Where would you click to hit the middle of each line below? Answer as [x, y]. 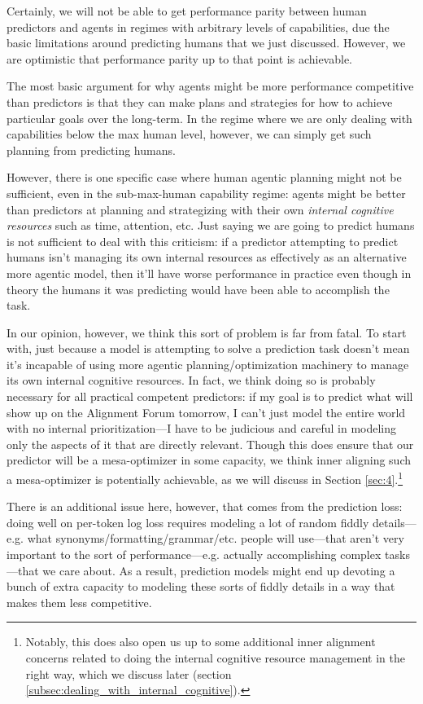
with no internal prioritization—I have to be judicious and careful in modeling [202, 428]
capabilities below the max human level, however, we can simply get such [189, 134]
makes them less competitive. [79, 602]
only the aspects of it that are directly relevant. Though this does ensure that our [210, 444]
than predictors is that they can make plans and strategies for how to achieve [200, 101]
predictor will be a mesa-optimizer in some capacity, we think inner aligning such [209, 460]
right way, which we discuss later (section [129, 673]
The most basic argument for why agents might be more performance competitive [210, 86]
